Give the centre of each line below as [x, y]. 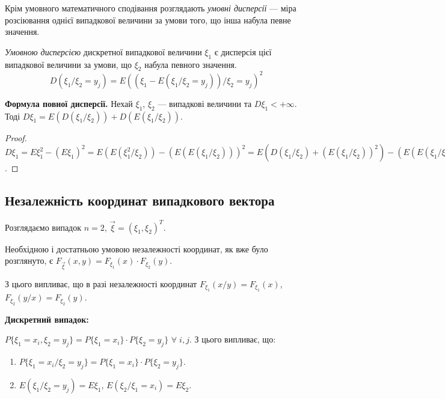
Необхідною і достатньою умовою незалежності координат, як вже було [137, 248]
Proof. [16, 137]
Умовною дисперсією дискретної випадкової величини [103, 51]
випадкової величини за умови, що [69, 64]
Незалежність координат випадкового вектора [140, 200]
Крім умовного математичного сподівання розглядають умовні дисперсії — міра [151, 8]
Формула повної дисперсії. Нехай [69, 103]
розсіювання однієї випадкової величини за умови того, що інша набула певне [148, 20]
